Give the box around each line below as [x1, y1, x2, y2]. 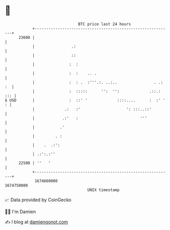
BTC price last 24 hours [78, 22, 131, 27]
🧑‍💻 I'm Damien [5, 208, 36, 215]
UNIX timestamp [87, 187, 120, 193]
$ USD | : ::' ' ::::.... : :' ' [5, 97, 166, 103]
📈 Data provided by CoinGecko [5, 197, 72, 203]
